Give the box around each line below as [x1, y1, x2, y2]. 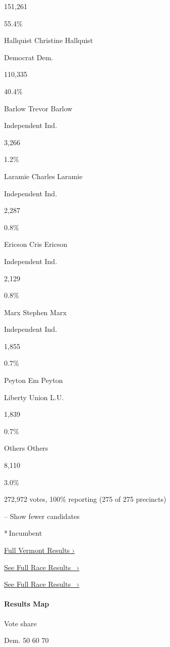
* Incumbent [4, 528, 42, 538]
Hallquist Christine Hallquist [4, 35, 93, 46]
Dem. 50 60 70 [4, 635, 49, 645]
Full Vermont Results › [4, 545, 75, 555]
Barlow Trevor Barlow [4, 103, 73, 113]
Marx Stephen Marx [4, 307, 67, 317]
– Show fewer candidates [4, 510, 80, 521]
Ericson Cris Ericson [4, 239, 68, 249]
